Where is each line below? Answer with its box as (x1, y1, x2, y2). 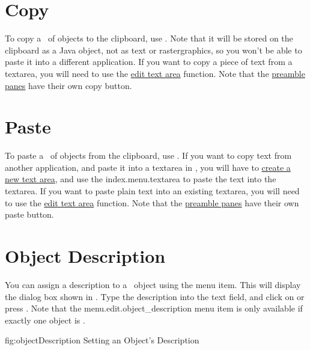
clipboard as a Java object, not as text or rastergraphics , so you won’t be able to (5, 43, 302, 56)
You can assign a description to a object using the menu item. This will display (5, 278, 301, 290)
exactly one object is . (5, 313, 85, 326)
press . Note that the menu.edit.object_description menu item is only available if (5, 302, 303, 315)
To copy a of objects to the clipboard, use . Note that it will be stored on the (5, 32, 293, 45)
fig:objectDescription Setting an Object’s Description (5, 334, 199, 346)
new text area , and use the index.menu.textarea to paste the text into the (5, 173, 276, 185)
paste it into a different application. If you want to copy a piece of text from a (5, 55, 293, 68)
